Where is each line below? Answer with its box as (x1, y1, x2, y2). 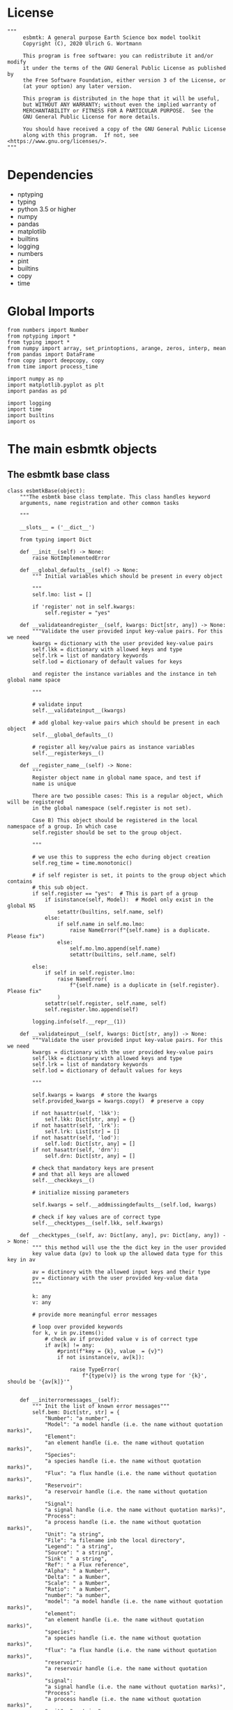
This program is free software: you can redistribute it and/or (22, 52, 214, 59)
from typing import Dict (20, 536, 92, 543)
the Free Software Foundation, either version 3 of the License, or (22, 77, 227, 84)
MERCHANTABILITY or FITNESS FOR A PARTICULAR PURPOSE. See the (22, 107, 214, 114)
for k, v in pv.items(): (32, 1329, 105, 1336)
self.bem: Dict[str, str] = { (32, 1409, 120, 1416)
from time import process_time (7, 363, 98, 370)
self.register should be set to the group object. (32, 828, 183, 836)
